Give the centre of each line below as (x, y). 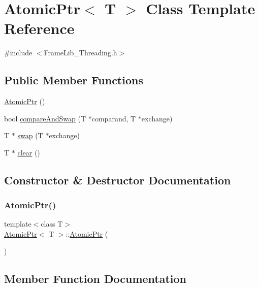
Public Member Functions (74, 80)
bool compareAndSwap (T (45, 118)
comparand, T (114, 118)
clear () (29, 152)
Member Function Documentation (95, 278)
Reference (39, 28)
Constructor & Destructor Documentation (118, 180)
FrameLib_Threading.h (80, 53)
